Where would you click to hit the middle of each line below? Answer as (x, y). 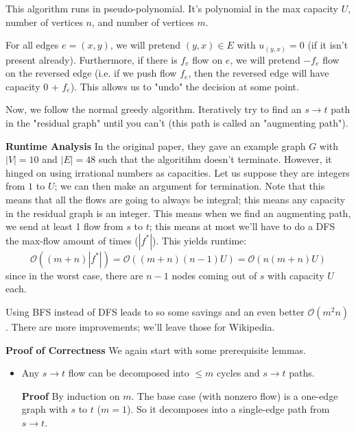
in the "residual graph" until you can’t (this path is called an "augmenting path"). (177, 123)
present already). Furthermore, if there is (92, 59)
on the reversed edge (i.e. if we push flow (91, 73)
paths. (302, 373)
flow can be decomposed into (129, 373)
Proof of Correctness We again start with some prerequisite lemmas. (156, 350)
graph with (45, 409)
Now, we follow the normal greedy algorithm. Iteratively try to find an (154, 109)
